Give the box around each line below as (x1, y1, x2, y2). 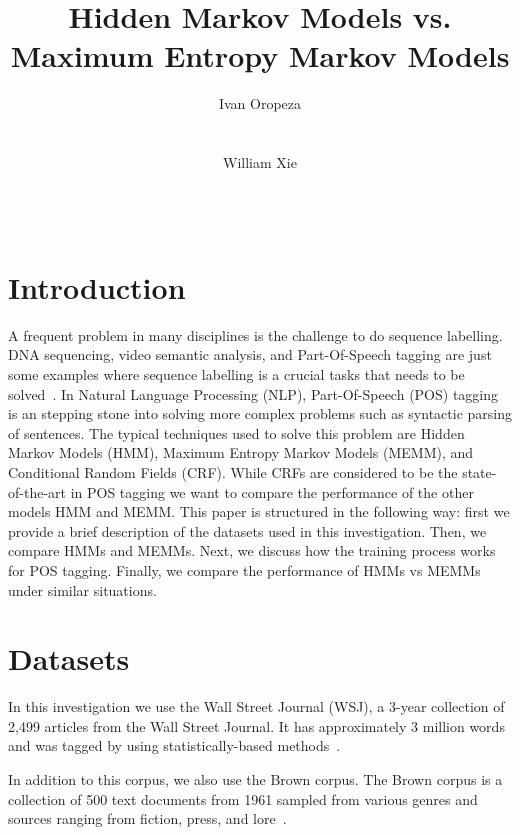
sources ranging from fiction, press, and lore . (8, 808, 287, 829)
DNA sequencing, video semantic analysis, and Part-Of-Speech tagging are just (8, 344, 492, 365)
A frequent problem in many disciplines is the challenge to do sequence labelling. (8, 324, 503, 345)
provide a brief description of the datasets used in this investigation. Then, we (8, 520, 487, 541)
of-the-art (8, 481, 66, 502)
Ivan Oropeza (218, 93, 302, 114)
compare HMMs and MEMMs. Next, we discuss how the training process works (8, 540, 496, 561)
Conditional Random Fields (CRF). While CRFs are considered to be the (8, 461, 458, 482)
